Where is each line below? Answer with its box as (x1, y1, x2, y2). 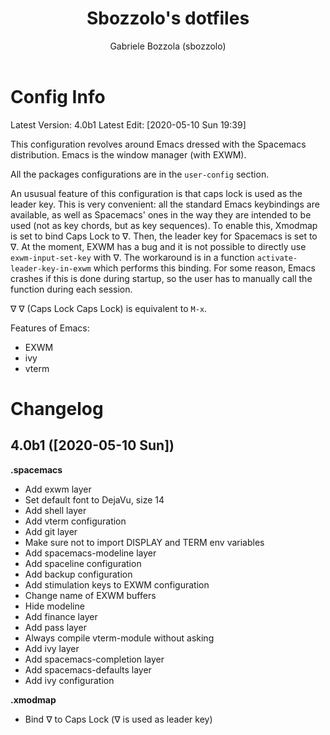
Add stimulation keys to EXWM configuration (24, 578, 210, 591)
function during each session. (10, 283, 133, 295)
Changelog (10, 397, 104, 420)
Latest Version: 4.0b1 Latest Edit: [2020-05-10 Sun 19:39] (10, 118, 247, 131)
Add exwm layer (24, 483, 92, 495)
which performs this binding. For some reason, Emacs (93, 262, 316, 274)
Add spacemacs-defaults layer (24, 663, 152, 676)
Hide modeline (24, 600, 85, 612)
